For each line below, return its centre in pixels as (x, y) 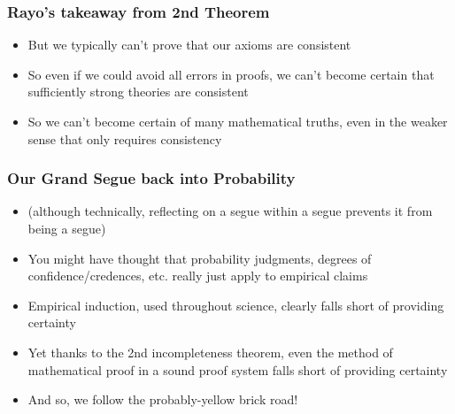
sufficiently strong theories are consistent (138, 92)
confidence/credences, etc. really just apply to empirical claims (198, 276)
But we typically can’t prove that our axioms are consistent (189, 45)
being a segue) (67, 228)
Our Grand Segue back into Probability (151, 178)
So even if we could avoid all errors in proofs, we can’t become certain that (231, 74)
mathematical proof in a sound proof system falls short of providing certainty (238, 369)
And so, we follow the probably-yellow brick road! (163, 399)
